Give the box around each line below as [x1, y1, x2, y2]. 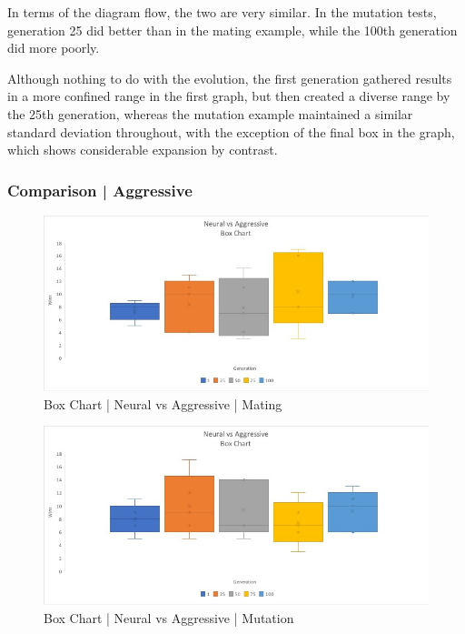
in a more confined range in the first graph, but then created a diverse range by [7, 86, 450, 106]
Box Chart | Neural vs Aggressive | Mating [44, 394, 282, 413]
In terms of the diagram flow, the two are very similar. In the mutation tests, [7, 3, 437, 21]
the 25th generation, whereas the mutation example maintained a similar [7, 104, 413, 123]
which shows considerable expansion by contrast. [7, 140, 278, 159]
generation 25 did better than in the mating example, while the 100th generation [7, 20, 458, 39]
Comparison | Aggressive [7, 178, 193, 201]
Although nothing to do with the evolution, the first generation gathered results [7, 68, 452, 87]
